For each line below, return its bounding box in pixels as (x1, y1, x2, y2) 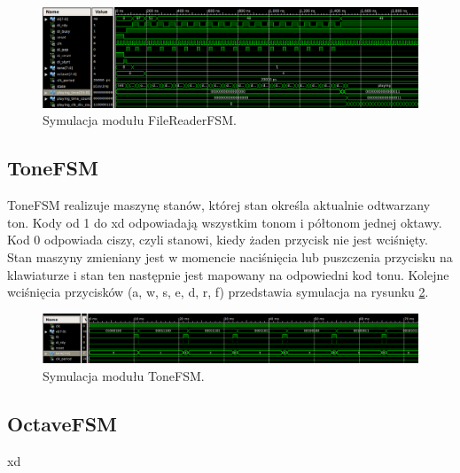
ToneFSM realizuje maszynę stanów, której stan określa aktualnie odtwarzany (7, 196, 431, 214)
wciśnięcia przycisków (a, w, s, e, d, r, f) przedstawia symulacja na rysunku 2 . (7, 283, 429, 301)
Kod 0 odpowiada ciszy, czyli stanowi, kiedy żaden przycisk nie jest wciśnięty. (7, 230, 428, 249)
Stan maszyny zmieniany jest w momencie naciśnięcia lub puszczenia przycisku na (7, 248, 453, 267)
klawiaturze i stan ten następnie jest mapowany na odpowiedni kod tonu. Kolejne (7, 265, 449, 283)
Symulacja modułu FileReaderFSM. (43, 111, 237, 129)
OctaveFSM (7, 409, 118, 437)
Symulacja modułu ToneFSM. (43, 366, 205, 384)
